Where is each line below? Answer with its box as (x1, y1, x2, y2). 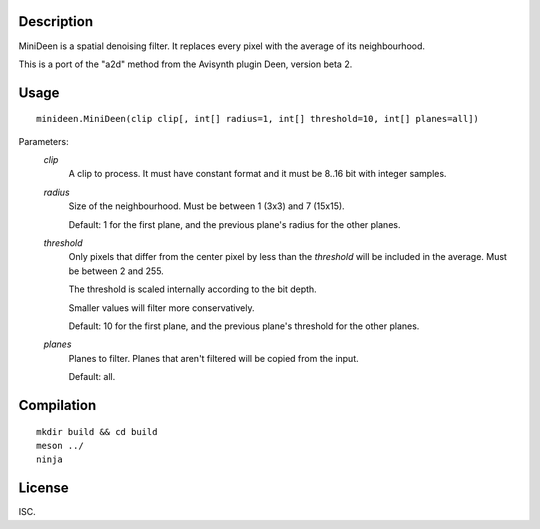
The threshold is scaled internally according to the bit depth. (68, 283, 317, 295)
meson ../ (36, 440, 84, 451)
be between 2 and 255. (68, 265, 164, 277)
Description (18, 13, 94, 30)
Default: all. (68, 371, 116, 383)
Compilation (18, 396, 97, 414)
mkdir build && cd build (36, 426, 158, 437)
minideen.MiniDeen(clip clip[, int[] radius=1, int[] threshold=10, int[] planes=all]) (36, 113, 480, 125)
